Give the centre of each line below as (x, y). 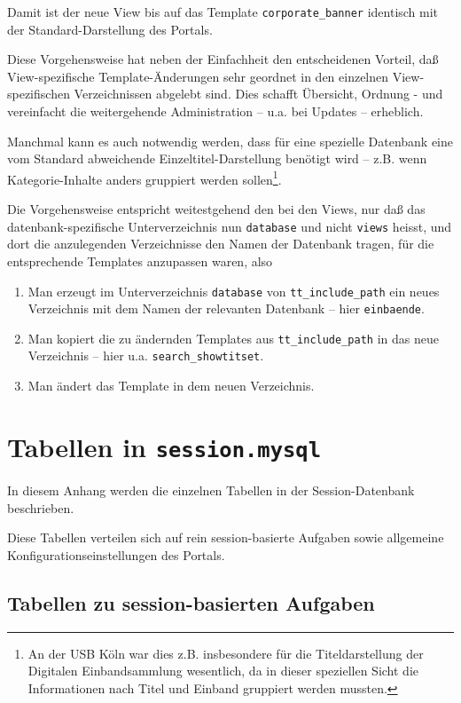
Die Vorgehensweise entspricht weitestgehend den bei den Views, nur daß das (216, 209)
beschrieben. (41, 507)
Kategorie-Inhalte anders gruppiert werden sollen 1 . (145, 178)
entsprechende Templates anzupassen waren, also (140, 261)
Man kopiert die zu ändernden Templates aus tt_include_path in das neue (233, 338)
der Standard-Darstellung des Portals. (110, 29)
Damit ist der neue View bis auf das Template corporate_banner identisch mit (223, 12)
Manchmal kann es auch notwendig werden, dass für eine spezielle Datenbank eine (230, 141)
